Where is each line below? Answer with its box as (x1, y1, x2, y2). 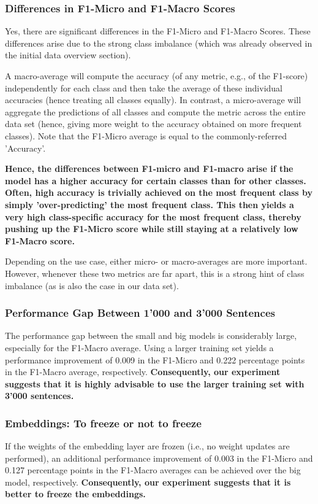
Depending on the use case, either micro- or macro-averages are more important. (5, 255, 308, 268)
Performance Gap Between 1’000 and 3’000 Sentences (5, 305, 275, 320)
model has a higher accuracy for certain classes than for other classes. (5, 174, 306, 187)
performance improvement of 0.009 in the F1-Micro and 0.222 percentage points (5, 353, 305, 366)
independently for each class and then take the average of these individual (5, 81, 282, 94)
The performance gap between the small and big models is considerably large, (5, 329, 297, 342)
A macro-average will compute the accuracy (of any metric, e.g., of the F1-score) (5, 69, 308, 82)
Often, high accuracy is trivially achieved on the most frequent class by (5, 186, 313, 199)
